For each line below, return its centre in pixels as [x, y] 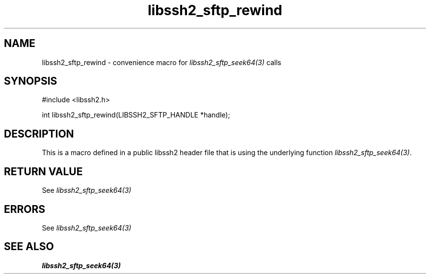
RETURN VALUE [43, 171]
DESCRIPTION [39, 134]
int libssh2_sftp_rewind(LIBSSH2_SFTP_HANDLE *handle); [136, 115]
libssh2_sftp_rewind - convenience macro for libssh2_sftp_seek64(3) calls [161, 62]
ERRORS [25, 209]
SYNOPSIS [31, 81]
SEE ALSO [29, 247]
